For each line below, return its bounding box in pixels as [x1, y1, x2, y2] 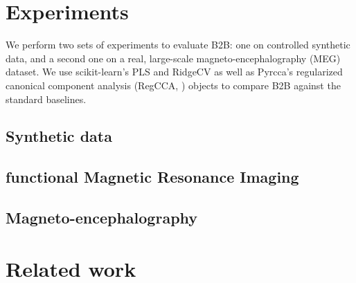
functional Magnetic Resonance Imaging [6, 166, 299, 188]
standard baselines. [6, 91, 87, 106]
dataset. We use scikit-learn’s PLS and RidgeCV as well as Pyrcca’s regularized [6, 64, 343, 79]
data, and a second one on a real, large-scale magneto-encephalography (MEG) [6, 51, 341, 65]
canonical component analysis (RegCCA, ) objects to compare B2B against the [6, 77, 341, 92]
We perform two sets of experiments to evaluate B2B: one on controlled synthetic [6, 37, 350, 52]
